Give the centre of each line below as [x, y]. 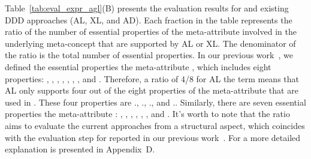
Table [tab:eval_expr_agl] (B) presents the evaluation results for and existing [147, 8]
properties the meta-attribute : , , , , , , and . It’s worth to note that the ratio [147, 114]
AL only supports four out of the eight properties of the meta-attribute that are [152, 90]
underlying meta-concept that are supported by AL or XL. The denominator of [150, 43]
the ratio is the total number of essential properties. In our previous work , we [149, 55]
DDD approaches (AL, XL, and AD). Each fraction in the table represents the [149, 19]
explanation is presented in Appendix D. [80, 149]
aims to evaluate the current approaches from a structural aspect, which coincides [155, 125]
